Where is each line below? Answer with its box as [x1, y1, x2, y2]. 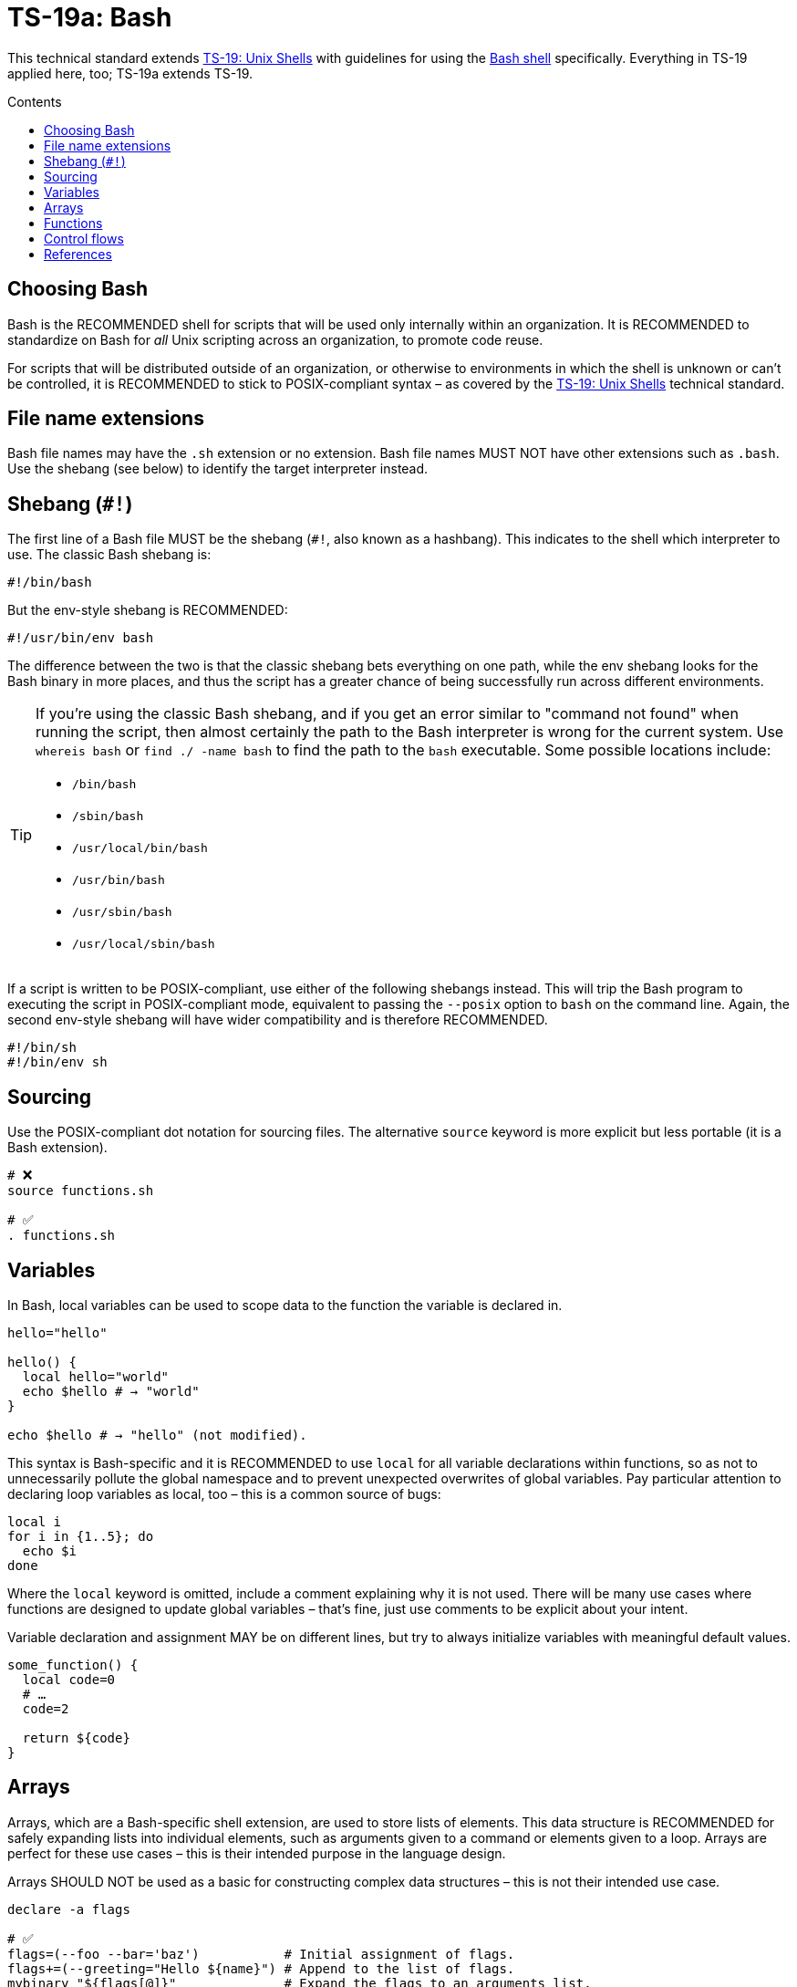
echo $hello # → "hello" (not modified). [7, 1427, 307, 1442]
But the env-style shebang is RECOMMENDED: [7, 602, 288, 619]
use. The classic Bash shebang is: [7, 546, 212, 563]
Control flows [44, 230, 124, 246]
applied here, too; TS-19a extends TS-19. [7, 65, 254, 81]
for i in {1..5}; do [7, 1528, 154, 1544]
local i [7, 1514, 62, 1529]
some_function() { [7, 1657, 139, 1672]
